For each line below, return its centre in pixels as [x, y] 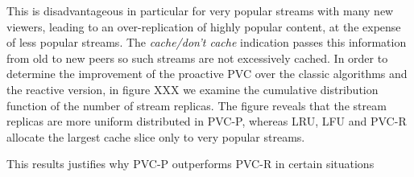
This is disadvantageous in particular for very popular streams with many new [200, 10]
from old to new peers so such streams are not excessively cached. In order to [197, 58]
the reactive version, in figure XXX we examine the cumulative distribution [193, 89]
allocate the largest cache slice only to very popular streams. [156, 136]
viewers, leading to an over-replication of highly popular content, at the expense [204, 26]
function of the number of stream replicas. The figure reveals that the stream [197, 105]
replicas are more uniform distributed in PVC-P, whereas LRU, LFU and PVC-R [207, 121]
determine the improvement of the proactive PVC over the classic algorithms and [207, 74]
